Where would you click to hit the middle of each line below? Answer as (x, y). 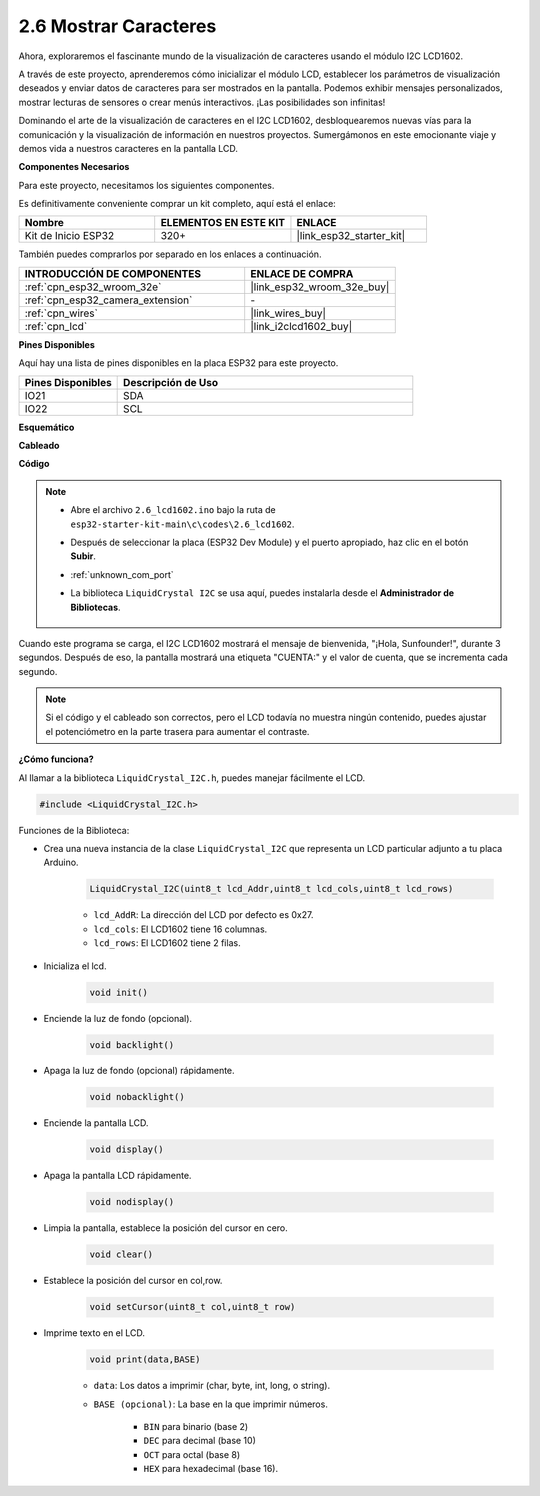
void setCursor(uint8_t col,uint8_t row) (192, 1307)
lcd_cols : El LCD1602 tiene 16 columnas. (180, 929)
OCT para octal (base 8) (192, 1454)
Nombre (44, 223)
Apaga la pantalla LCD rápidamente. (117, 1176)
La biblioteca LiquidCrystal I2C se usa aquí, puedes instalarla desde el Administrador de (262, 593)
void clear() (121, 1254)
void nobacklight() (137, 1097)
